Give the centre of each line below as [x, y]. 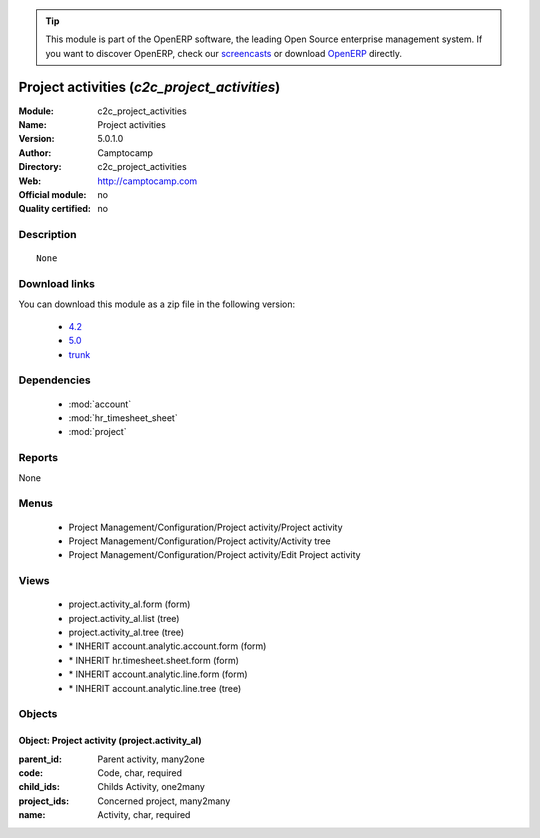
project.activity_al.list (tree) [124, 618]
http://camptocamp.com [147, 181]
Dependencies [55, 380]
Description [47, 235]
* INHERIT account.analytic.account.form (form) [167, 646]
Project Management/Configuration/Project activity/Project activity [206, 527]
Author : [35, 152]
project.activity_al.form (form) [129, 604]
